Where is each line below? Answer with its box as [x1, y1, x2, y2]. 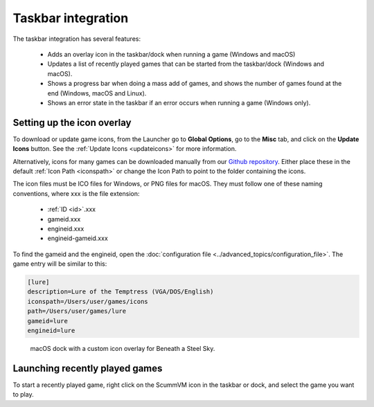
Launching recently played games [12, 362, 163, 374]
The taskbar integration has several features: [12, 35, 141, 43]
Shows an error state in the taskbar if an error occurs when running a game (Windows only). [47, 98, 311, 107]
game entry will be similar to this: [12, 260, 107, 268]
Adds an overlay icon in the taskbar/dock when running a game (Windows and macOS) [47, 50, 296, 58]
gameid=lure [27, 317, 69, 325]
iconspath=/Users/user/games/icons [27, 298, 148, 305]
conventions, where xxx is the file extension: [12, 189, 140, 197]
